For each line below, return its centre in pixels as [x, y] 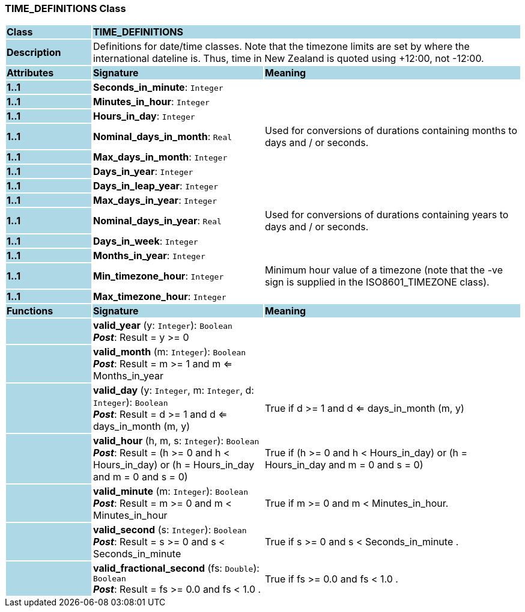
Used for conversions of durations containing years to [387, 215]
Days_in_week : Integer [145, 241]
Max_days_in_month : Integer [160, 157]
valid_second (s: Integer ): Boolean [170, 530]
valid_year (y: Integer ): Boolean [162, 326]
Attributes [30, 73]
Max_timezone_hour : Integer [159, 297]
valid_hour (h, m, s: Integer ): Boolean [176, 441]
